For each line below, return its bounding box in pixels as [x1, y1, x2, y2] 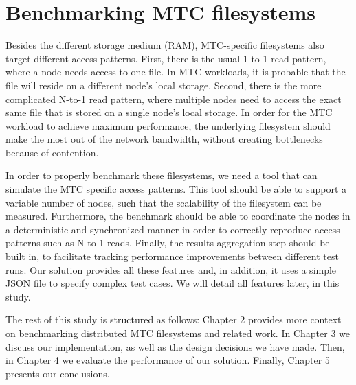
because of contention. [5, 145, 99, 159]
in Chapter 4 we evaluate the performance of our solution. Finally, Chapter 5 [5, 353, 330, 367]
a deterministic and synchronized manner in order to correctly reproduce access [5, 222, 340, 236]
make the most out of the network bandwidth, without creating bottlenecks [5, 132, 323, 146]
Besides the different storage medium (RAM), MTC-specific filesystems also [5, 38, 324, 52]
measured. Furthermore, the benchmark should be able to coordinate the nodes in [5, 209, 351, 223]
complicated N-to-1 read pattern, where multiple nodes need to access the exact [5, 91, 342, 106]
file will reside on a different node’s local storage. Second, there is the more [5, 78, 322, 92]
